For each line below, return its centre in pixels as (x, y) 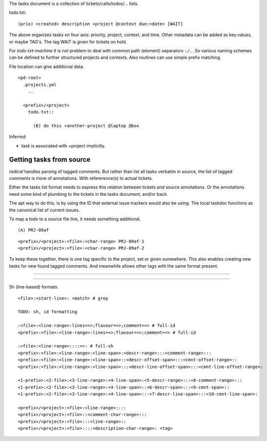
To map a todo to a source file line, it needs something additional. (75, 219)
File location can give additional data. (47, 67)
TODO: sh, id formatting (48, 312)
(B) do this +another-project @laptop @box (86, 126)
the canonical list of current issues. (45, 210)
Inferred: (18, 137)
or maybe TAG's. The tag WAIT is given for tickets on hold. (68, 42)
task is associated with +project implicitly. (63, 146)
